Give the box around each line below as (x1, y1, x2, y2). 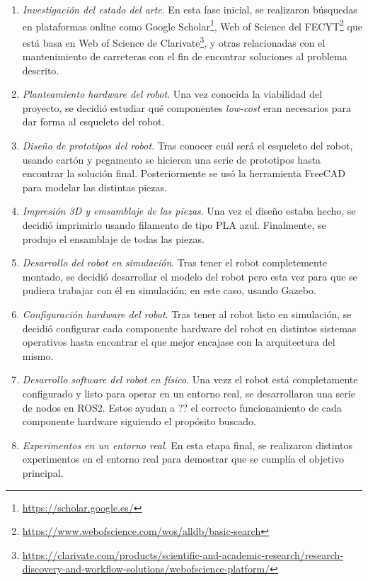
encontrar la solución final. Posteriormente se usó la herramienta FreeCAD (22, 166, 345, 181)
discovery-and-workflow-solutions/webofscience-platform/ (22, 561, 270, 576)
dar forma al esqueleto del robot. (22, 114, 165, 129)
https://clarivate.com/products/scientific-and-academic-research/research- (22, 547, 344, 562)
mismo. (22, 348, 54, 363)
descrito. (22, 62, 59, 77)
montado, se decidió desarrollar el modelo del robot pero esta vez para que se (22, 269, 357, 283)
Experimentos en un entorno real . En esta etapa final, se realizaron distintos (22, 437, 353, 452)
